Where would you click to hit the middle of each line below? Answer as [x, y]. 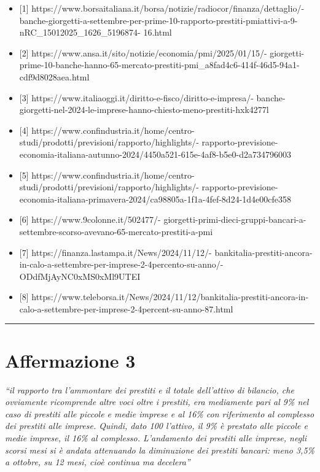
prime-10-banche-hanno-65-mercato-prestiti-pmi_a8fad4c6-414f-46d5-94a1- [159, 65]
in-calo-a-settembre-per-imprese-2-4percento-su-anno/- [121, 264]
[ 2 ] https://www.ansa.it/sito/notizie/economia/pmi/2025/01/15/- [143, 52]
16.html [158, 32]
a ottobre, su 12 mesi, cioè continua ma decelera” [98, 462]
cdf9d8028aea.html [54, 76]
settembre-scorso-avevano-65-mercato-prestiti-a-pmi [116, 231]
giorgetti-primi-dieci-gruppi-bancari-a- [235, 219]
